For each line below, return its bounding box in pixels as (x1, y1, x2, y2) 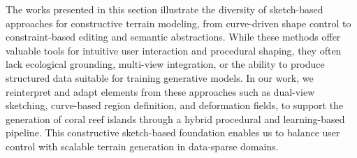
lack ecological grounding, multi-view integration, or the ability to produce (6, 57, 325, 71)
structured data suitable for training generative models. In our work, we (6, 70, 314, 85)
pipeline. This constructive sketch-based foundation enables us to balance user (6, 125, 340, 140)
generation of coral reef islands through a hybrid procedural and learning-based (6, 111, 345, 126)
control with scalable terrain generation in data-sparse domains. (6, 138, 279, 153)
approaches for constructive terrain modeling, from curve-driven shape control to (6, 15, 351, 30)
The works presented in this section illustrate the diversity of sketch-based (6, 2, 323, 16)
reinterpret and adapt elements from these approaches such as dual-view (6, 84, 315, 99)
